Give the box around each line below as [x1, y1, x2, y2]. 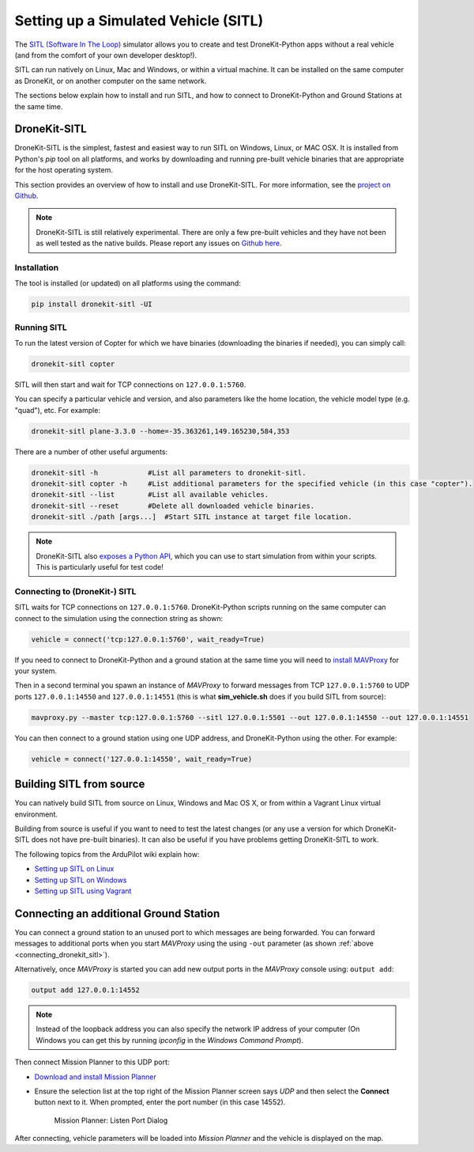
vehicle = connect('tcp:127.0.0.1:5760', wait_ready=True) [31, 635, 265, 644]
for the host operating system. [14, 165, 114, 175]
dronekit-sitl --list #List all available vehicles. [31, 491, 269, 499]
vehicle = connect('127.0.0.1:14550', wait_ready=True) [31, 754, 253, 764]
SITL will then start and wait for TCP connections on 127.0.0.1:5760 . [14, 380, 246, 389]
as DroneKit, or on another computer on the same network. [14, 76, 207, 85]
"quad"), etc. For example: [14, 405, 100, 415]
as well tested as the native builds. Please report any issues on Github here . [36, 238, 282, 248]
